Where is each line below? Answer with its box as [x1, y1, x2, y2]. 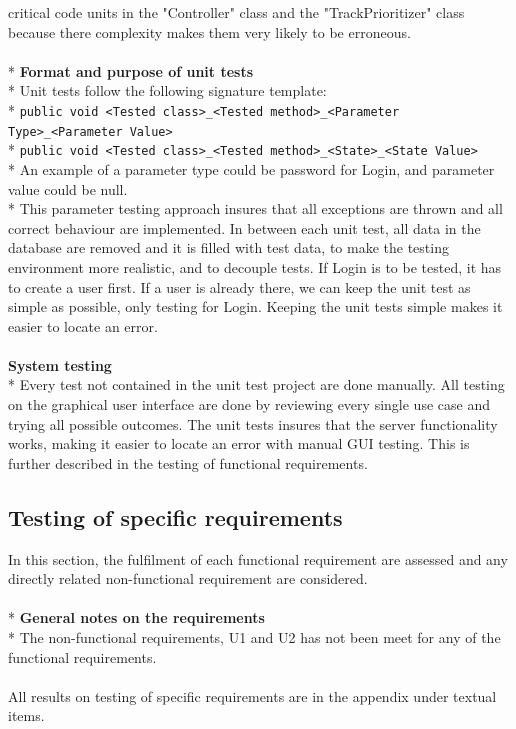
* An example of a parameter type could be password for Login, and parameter [8, 158, 495, 179]
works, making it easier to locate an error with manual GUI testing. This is [8, 433, 470, 454]
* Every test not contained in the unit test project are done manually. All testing [8, 374, 505, 395]
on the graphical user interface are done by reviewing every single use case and [8, 394, 490, 415]
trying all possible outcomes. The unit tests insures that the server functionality [8, 413, 498, 434]
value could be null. [8, 178, 128, 199]
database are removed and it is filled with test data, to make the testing [8, 237, 449, 258]
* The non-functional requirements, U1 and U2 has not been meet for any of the [8, 627, 501, 648]
